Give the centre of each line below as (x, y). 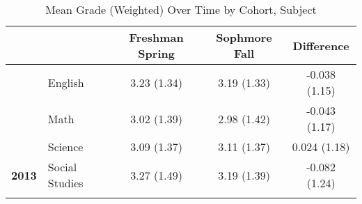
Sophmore (244, 37)
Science (65, 147)
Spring (156, 53)
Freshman (156, 37)
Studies (65, 183)
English (66, 82)
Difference (321, 45)
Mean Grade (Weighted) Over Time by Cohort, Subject (181, 9)
